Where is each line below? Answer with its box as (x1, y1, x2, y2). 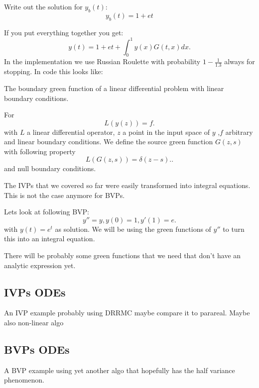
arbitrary (225, 126, 253, 137)
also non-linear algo (4, 317, 64, 328)
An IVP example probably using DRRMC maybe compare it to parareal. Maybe (4, 307, 250, 318)
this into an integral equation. (4, 233, 95, 244)
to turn (223, 223, 245, 234)
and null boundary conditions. (4, 163, 96, 174)
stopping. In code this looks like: (4, 66, 103, 77)
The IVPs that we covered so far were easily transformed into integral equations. (4, 180, 251, 191)
